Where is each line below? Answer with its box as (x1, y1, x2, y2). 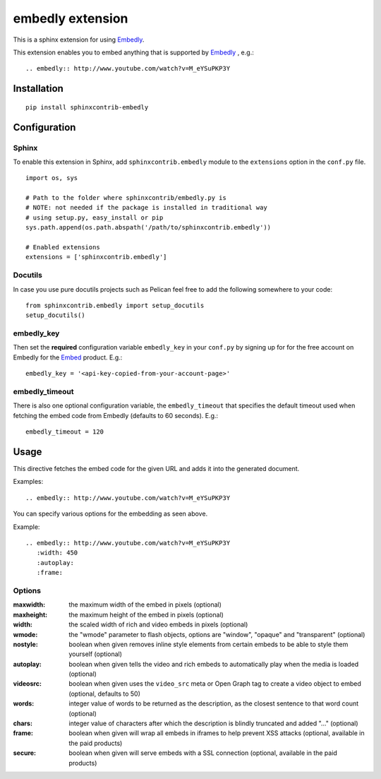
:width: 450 (36, 549, 78, 557)
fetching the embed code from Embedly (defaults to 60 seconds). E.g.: (13, 411, 219, 420)
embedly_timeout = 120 (25, 428, 104, 436)
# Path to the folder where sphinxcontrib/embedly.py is (25, 194, 227, 202)
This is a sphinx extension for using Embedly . (13, 35, 145, 44)
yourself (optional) (68, 650, 123, 658)
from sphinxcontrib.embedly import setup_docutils (25, 301, 205, 309)
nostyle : (13, 640, 38, 648)
